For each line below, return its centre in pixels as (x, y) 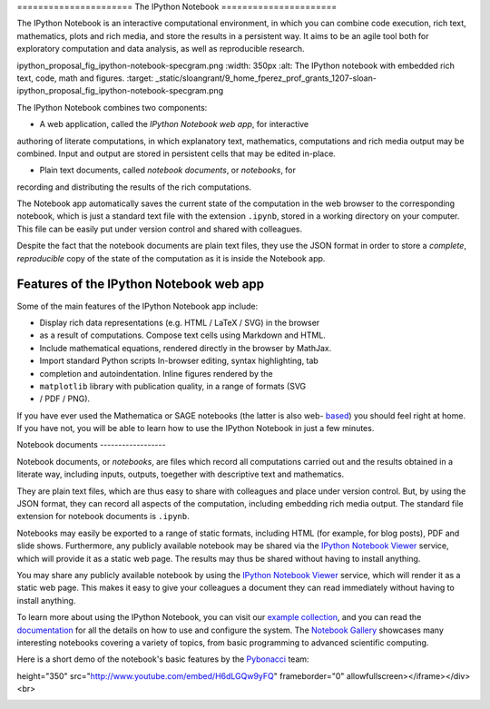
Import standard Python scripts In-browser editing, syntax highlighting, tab (179, 361)
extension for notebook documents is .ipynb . (103, 517)
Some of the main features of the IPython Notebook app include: (137, 306)
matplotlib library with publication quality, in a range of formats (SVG (173, 386)
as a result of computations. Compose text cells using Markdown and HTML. (183, 335)
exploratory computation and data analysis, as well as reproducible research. (161, 49)
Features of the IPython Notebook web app (141, 285)
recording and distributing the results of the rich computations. (134, 187)
